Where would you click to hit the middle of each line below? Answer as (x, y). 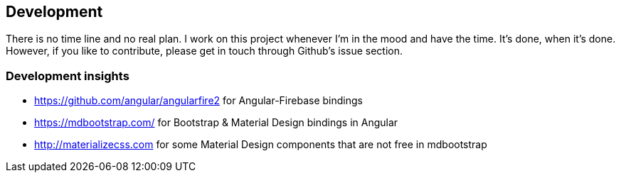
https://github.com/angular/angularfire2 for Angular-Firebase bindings (198, 101)
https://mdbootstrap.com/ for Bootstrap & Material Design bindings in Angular (216, 123)
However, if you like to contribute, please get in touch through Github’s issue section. (205, 51)
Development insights (68, 76)
